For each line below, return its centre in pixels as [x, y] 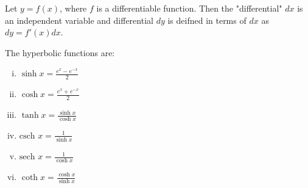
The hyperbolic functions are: [60, 52]
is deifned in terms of [207, 20]
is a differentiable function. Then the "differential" [189, 8]
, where [73, 8]
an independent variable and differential [79, 20]
